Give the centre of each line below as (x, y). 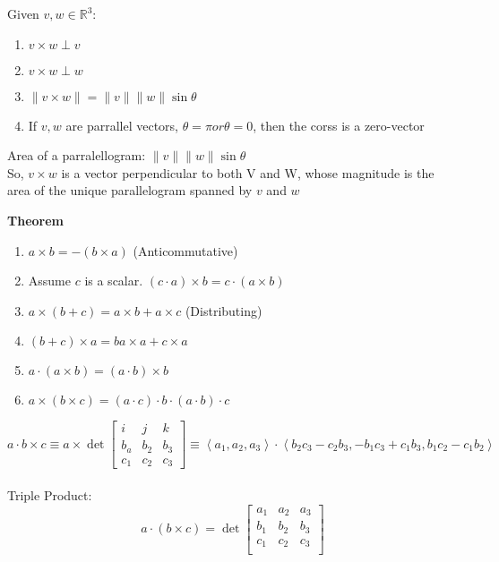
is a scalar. (114, 281)
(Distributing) (224, 310)
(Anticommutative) (185, 250)
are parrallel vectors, (122, 125)
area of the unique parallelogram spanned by (130, 190)
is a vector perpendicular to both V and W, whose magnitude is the (248, 172)
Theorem (35, 220)
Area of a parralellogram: (77, 155)
